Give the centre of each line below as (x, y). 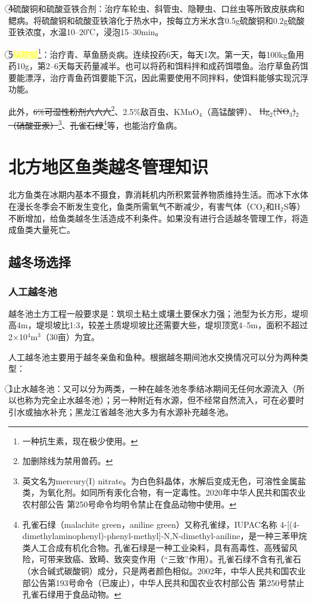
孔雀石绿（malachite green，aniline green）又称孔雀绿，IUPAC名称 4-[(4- (161, 524)
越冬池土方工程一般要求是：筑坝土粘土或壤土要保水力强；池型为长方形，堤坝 (158, 313)
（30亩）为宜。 (70, 337)
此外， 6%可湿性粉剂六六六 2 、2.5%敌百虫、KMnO (104, 110)
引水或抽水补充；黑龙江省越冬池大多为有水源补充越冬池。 (121, 411)
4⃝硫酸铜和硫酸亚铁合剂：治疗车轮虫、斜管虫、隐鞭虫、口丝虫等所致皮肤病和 (156, 8)
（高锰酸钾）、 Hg (236, 111)
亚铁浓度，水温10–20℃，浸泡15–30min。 (86, 32)
